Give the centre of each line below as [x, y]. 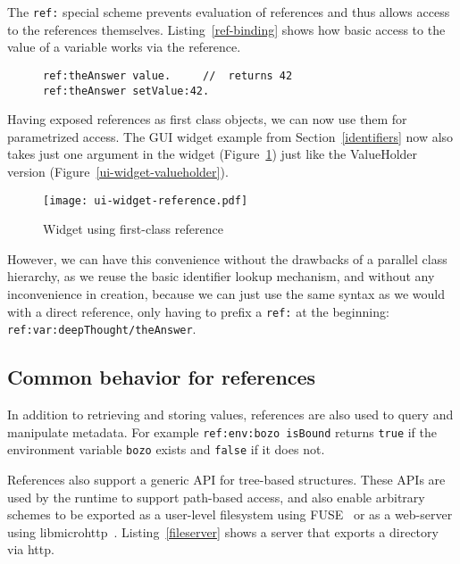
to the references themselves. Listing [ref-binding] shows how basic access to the [226, 29]
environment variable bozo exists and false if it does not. [166, 449]
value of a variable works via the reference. [124, 47]
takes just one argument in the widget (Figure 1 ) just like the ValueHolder [213, 154]
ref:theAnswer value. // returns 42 [168, 75]
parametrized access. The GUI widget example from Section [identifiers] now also [230, 136]
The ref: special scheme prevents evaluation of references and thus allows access [229, 12]
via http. [31, 549]
